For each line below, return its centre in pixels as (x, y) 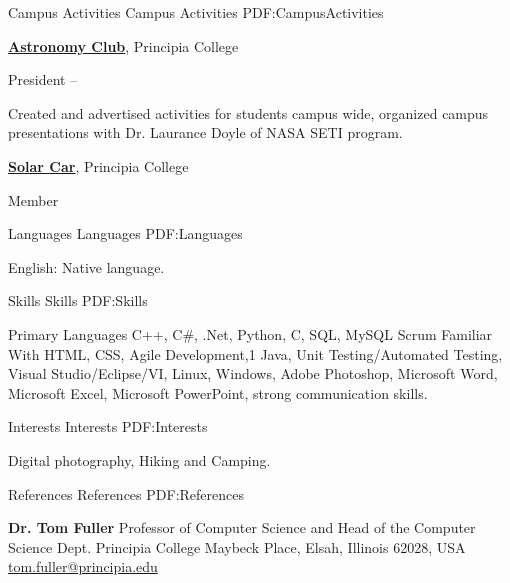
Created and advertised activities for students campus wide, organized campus (248, 112)
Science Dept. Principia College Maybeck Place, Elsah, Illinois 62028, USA (237, 546)
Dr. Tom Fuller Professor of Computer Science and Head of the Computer (242, 527)
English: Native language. (86, 266)
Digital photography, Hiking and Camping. (139, 459)
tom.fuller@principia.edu (83, 566)
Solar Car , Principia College (98, 165)
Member (33, 199)
